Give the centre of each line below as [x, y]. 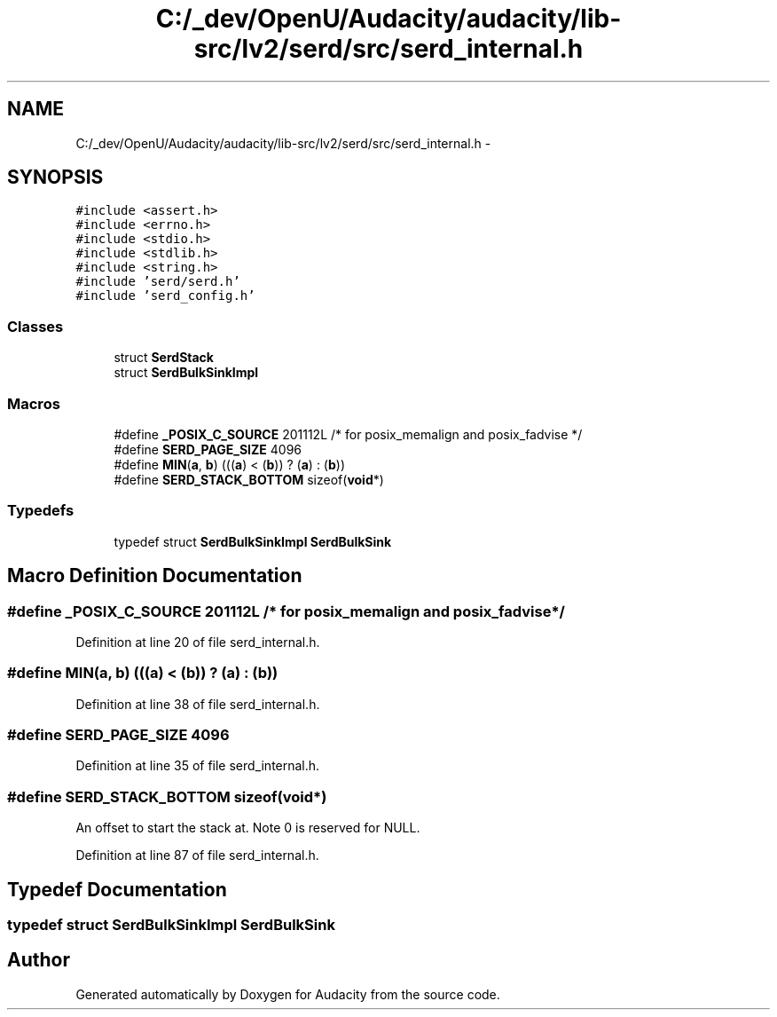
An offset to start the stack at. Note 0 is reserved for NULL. [248, 828]
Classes [35, 326]
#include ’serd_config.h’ [165, 296]
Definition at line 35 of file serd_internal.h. [198, 766]
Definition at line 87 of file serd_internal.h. [197, 855]
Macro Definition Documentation [155, 576]
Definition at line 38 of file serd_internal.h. [198, 704]
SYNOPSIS [55, 177]
